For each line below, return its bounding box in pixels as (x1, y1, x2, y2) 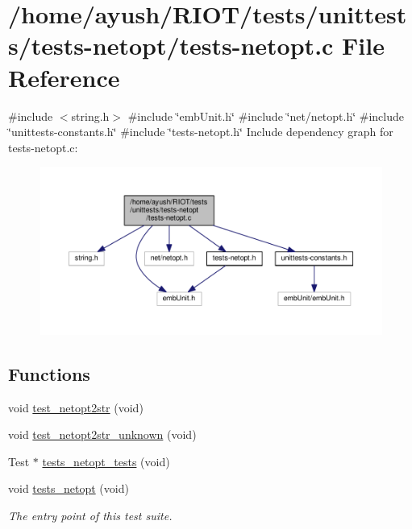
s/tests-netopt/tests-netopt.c (8, 29, 334, 62)
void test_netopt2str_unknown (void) (8, 426, 197, 443)
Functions (8, 361, 90, 386)
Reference (8, 60, 120, 93)
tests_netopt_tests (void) (42, 453, 170, 469)
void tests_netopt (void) (8, 480, 129, 497)
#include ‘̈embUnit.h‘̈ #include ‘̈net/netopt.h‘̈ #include (127, 107, 405, 124)
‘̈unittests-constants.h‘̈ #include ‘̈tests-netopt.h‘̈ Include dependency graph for (8, 123, 393, 140)
